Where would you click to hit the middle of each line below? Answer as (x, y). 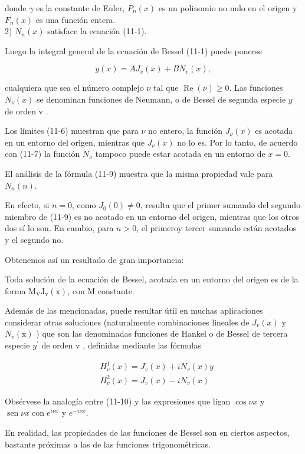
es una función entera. (76, 19)
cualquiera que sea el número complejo (74, 88)
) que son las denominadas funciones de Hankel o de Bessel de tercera (162, 333)
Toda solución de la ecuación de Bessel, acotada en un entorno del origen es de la (152, 279)
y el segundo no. (34, 239)
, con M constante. (101, 290)
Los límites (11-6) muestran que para (72, 131)
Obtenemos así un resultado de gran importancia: (94, 259)
